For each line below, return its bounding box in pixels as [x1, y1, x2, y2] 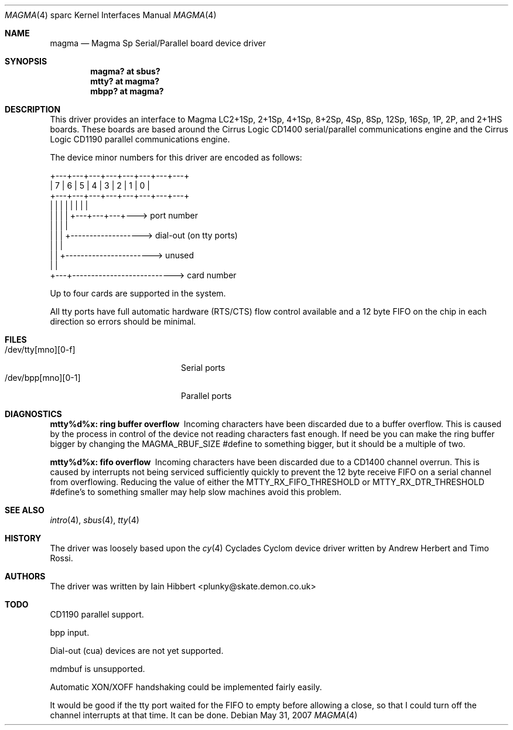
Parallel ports [181, 391, 232, 401]
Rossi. [50, 553, 73, 563]
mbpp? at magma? [90, 86, 164, 96]
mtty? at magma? [90, 76, 160, 86]
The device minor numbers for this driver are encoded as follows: [50, 152, 302, 162]
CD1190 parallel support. [50, 609, 144, 619]
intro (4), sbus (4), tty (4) [50, 515, 139, 525]
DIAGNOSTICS [5, 409, 62, 419]
